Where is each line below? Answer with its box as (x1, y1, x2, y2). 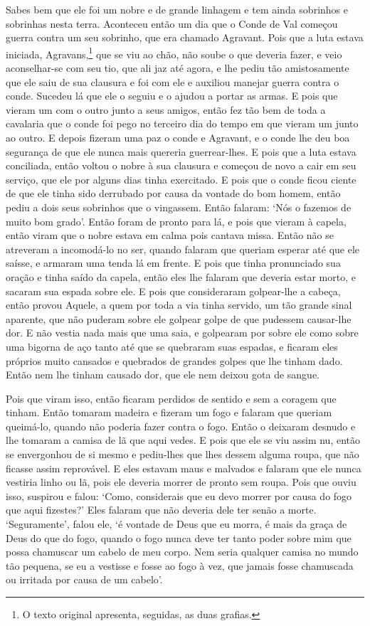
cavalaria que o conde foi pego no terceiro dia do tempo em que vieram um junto (6, 116, 359, 131)
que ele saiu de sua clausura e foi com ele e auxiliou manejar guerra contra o (6, 74, 339, 89)
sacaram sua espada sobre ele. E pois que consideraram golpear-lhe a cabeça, (6, 283, 341, 298)
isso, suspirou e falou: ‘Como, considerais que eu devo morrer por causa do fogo (6, 488, 352, 503)
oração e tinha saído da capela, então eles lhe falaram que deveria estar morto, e (6, 269, 356, 284)
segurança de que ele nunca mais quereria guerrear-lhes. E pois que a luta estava (6, 144, 356, 159)
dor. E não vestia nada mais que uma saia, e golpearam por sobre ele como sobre (6, 325, 359, 340)
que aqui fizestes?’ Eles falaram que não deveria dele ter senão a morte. (6, 502, 317, 517)
